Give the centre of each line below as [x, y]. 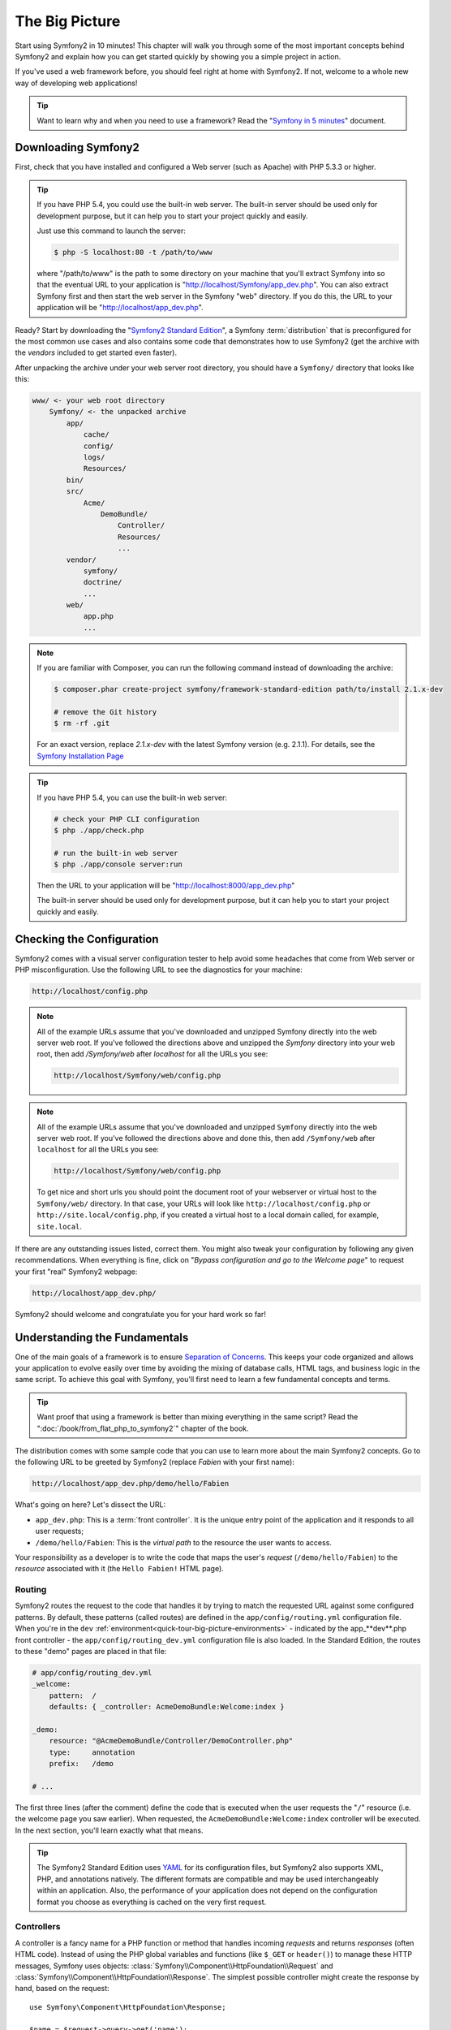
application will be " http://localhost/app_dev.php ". [120, 308]
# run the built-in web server [116, 853]
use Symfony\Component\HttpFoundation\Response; [128, 2007]
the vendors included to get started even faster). [96, 352]
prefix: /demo [81, 1764]
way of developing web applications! [76, 83]
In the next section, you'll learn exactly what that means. [109, 1830]
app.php [98, 616]
